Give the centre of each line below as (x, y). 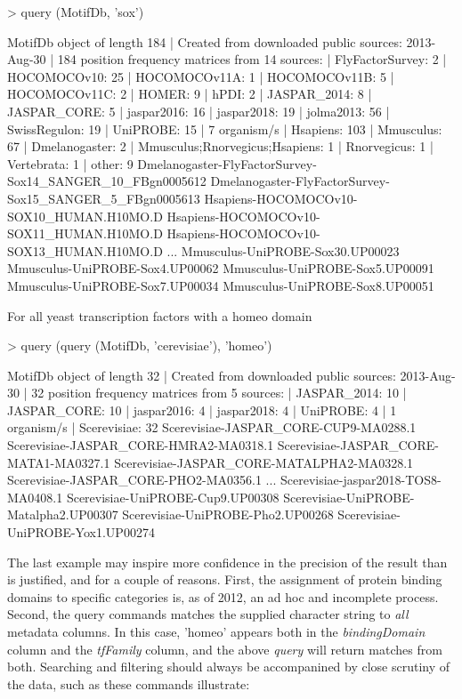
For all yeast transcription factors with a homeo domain (160, 315)
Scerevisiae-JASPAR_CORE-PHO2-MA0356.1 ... (142, 480)
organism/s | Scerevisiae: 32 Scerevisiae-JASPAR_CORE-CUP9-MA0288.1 (212, 427)
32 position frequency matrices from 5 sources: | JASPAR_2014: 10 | (219, 393)
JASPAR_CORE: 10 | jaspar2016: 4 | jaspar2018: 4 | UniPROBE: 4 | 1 (202, 410)
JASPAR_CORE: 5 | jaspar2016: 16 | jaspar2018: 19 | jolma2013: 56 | (199, 111)
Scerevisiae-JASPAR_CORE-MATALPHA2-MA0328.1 (264, 462)
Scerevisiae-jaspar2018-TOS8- (361, 480)
